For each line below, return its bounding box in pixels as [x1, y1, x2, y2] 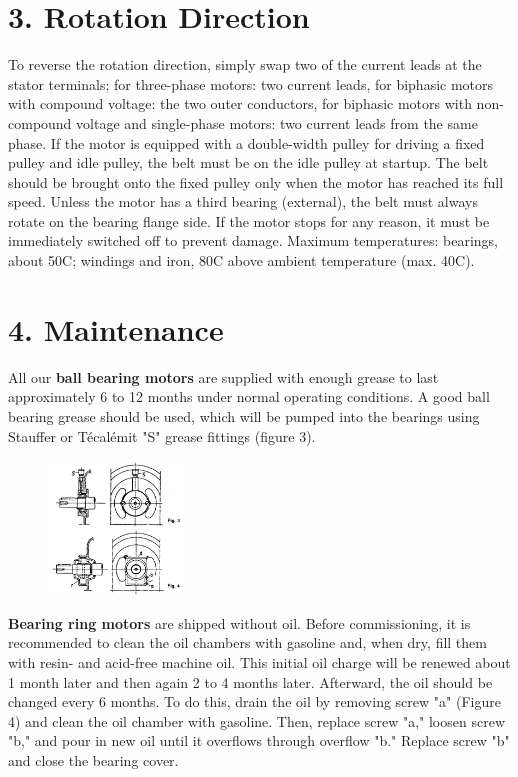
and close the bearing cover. [8, 750, 179, 771]
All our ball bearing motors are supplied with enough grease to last [8, 366, 439, 387]
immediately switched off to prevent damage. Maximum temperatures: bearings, [8, 230, 498, 251]
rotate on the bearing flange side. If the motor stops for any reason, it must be [8, 210, 490, 231]
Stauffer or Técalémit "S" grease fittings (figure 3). [8, 425, 316, 446]
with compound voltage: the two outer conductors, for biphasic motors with [8, 93, 472, 114]
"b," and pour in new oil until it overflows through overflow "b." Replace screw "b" [8, 730, 510, 751]
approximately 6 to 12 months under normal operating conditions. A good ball [8, 386, 490, 407]
